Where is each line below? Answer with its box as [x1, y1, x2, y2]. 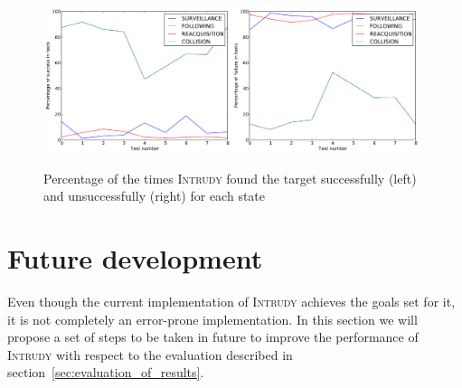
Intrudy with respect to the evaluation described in [7, 345, 293, 364]
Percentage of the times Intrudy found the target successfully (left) [43, 168, 417, 187]
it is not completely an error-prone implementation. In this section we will [7, 309, 418, 328]
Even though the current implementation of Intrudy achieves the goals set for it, [7, 291, 456, 310]
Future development [7, 240, 263, 277]
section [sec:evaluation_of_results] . [7, 363, 204, 382]
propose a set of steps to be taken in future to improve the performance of [7, 327, 419, 346]
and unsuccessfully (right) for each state [43, 186, 265, 205]
